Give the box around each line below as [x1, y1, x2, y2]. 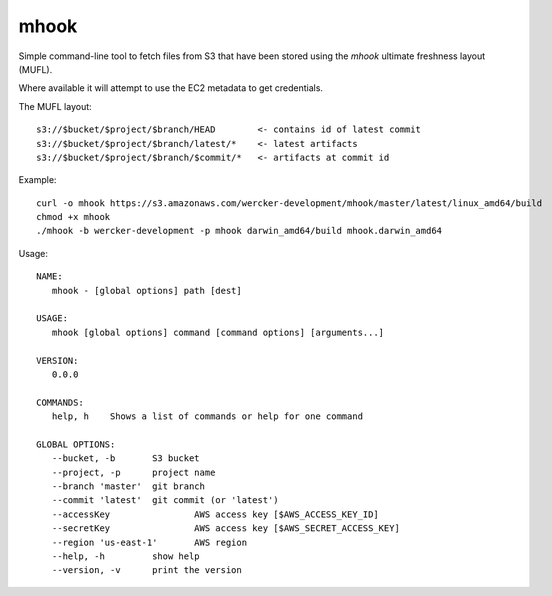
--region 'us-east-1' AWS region [51, 536, 248, 548]
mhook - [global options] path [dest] [51, 285, 242, 296]
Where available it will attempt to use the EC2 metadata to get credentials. [18, 82, 324, 94]
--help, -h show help [51, 551, 200, 562]
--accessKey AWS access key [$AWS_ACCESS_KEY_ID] [51, 508, 379, 520]
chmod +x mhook [36, 211, 111, 223]
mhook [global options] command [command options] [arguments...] [51, 326, 385, 338]
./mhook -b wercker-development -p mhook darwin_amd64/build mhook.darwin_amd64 [36, 225, 443, 237]
